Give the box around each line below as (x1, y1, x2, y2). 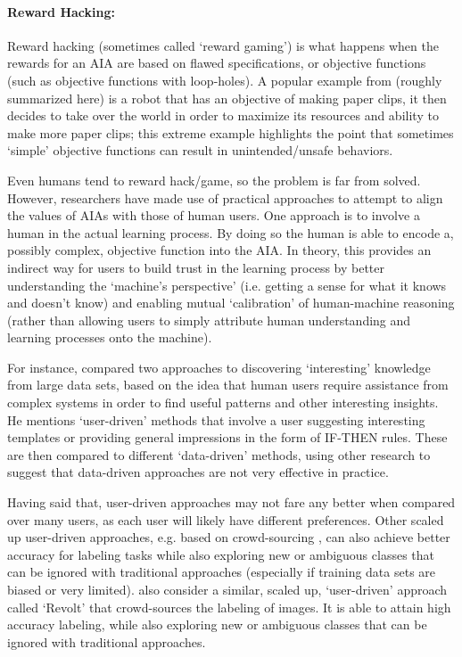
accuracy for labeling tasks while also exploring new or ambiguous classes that (7, 545, 435, 563)
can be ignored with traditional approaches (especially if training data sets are (7, 563, 436, 581)
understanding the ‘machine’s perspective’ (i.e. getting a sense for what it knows (7, 275, 447, 294)
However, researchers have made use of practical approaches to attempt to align (7, 188, 443, 207)
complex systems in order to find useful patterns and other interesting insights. (7, 393, 439, 412)
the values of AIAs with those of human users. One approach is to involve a (7, 206, 420, 225)
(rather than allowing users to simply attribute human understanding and (7, 310, 411, 329)
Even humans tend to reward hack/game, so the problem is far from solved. (7, 170, 421, 189)
